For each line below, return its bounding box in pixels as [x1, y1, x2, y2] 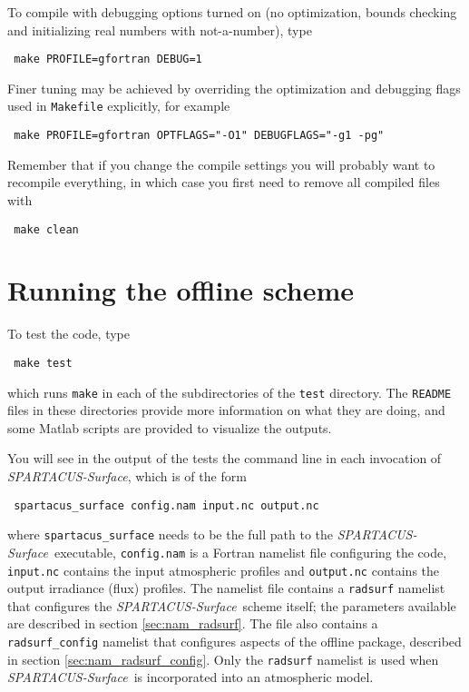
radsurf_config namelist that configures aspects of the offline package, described [7, 632, 462, 651]
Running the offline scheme [7, 272, 355, 309]
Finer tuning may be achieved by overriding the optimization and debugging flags [7, 78, 461, 97]
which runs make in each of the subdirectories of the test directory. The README [7, 382, 452, 401]
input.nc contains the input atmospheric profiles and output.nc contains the [7, 560, 440, 579]
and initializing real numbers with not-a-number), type [7, 20, 312, 39]
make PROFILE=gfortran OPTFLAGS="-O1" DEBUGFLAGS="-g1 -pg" [14, 129, 385, 143]
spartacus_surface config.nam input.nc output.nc [14, 499, 319, 512]
